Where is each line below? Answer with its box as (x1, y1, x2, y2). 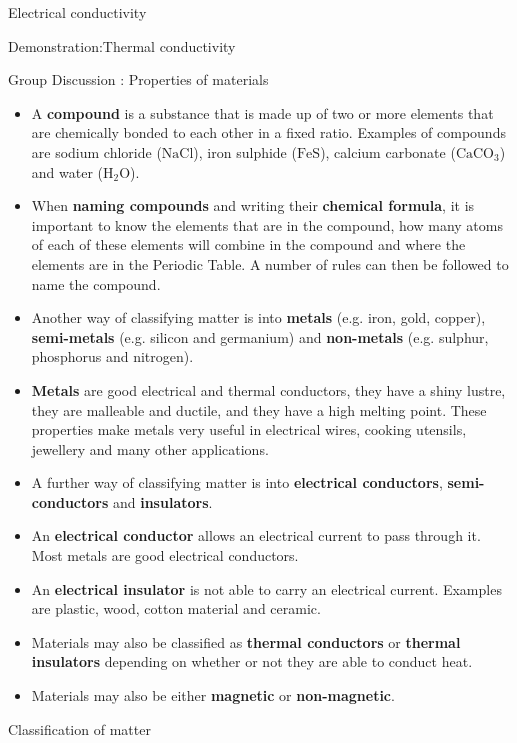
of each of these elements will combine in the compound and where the (31, 234, 466, 255)
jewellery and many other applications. (31, 438, 269, 459)
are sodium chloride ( (31, 141, 162, 162)
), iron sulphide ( (193, 141, 297, 162)
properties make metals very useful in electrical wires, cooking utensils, (31, 419, 467, 440)
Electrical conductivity (8, 2, 147, 22)
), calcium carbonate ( (320, 141, 456, 162)
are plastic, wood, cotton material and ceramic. (31, 598, 321, 619)
